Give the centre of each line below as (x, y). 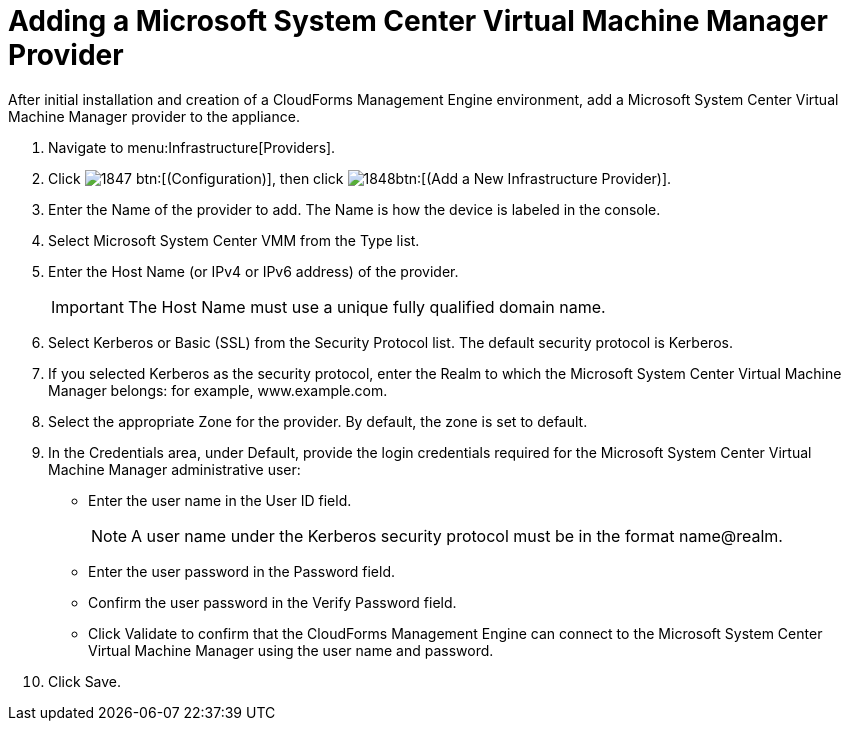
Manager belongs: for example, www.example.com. (218, 390)
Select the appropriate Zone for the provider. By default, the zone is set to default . (318, 421)
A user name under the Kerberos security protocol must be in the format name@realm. (457, 535)
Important (87, 306)
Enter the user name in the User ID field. (220, 500)
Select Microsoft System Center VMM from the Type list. (234, 240)
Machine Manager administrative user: (174, 469)
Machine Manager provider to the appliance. (154, 116)
